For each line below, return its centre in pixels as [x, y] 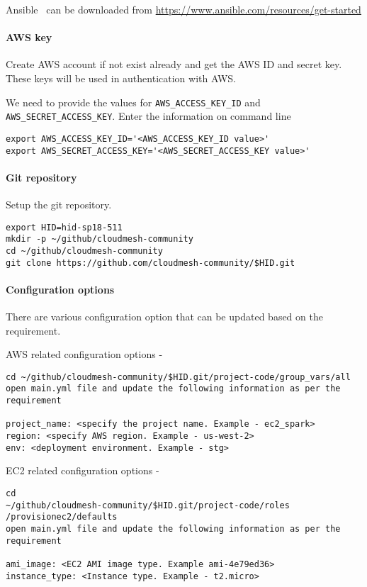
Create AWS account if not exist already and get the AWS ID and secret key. [174, 64]
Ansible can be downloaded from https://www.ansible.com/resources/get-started [183, 9]
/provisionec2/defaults [62, 517]
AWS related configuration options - [84, 354]
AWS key [29, 37]
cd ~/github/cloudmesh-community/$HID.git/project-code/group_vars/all [178, 377]
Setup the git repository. [59, 204]
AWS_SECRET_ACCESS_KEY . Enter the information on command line [148, 116]
